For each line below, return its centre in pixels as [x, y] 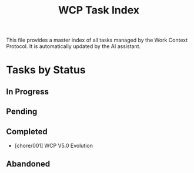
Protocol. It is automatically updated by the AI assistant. [73, 46]
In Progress [27, 91]
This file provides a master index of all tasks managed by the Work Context [97, 40]
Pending [22, 112]
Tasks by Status [46, 70]
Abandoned [28, 164]
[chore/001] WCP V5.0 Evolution [53, 145]
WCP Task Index [99, 10]
